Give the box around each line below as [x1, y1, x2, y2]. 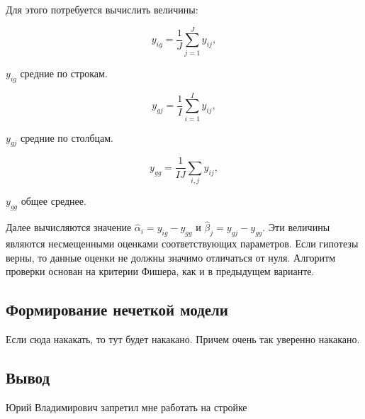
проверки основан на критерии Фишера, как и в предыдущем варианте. [6, 264, 315, 279]
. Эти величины [262, 220, 330, 235]
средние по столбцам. [21, 130, 113, 145]
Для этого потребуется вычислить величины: [6, 2, 198, 16]
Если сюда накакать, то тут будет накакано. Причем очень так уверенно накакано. [6, 332, 360, 347]
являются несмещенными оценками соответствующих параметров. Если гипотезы [6, 236, 359, 251]
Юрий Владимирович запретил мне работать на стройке [6, 399, 247, 414]
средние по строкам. [20, 65, 108, 80]
